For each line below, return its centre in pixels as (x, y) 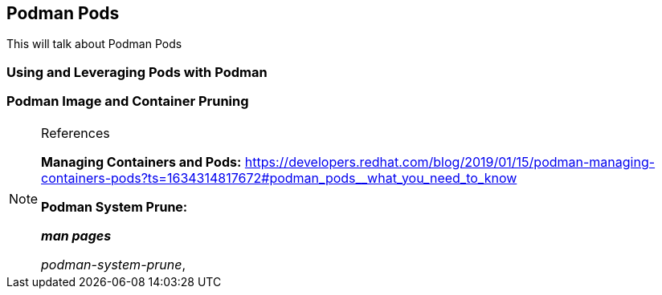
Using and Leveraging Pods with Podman (137, 72)
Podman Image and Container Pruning (128, 101)
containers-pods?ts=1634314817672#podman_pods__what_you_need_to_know (279, 178)
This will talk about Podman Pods (94, 44)
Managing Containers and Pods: (141, 162)
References (76, 133)
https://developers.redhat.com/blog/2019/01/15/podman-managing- (450, 162)
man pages (76, 235)
